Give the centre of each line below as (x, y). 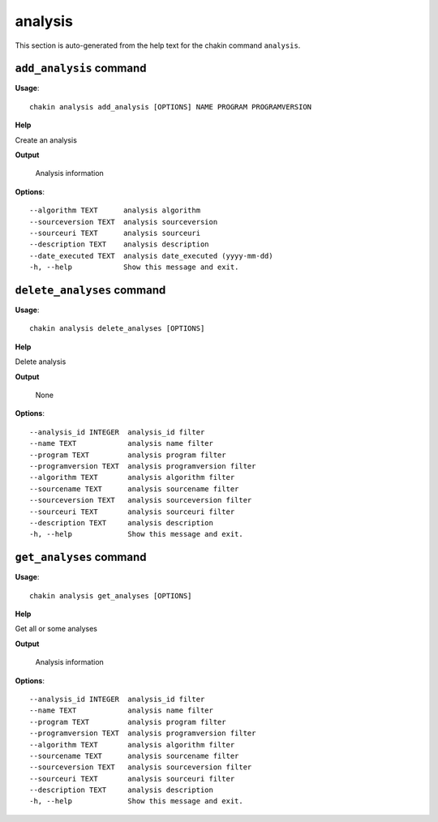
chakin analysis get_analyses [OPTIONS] (111, 595)
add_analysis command (81, 68)
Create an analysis (46, 140)
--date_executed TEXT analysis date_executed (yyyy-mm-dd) (151, 256)
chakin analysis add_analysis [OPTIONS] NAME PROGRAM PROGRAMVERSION (171, 107)
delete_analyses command (90, 290)
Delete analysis (41, 362)
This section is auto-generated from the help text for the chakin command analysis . (158, 45)
